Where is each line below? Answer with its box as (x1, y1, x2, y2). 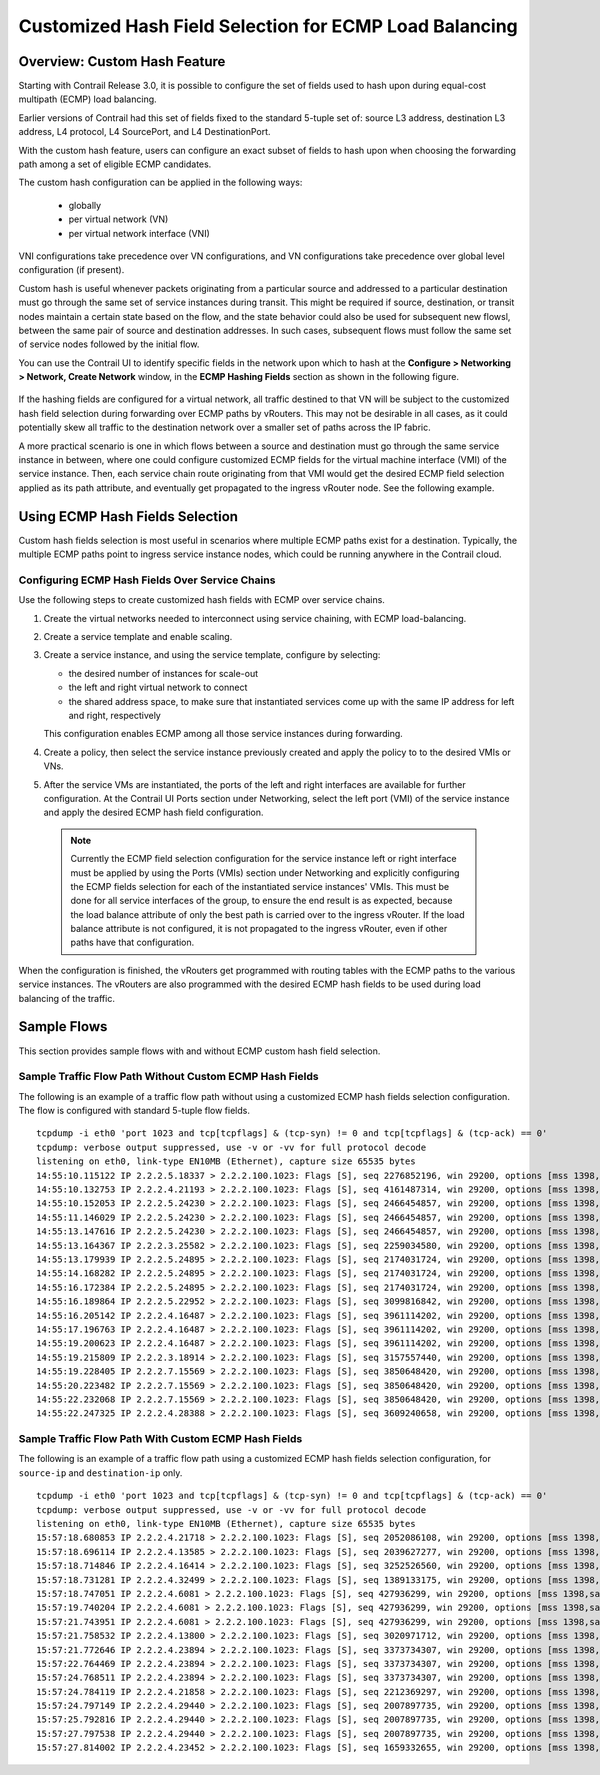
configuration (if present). (18, 264, 125, 276)
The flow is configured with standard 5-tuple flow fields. (18, 1105, 250, 1117)
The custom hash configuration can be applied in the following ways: (18, 176, 303, 189)
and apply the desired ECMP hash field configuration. (43, 806, 264, 819)
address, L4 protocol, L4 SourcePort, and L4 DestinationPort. (18, 126, 271, 138)
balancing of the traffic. (18, 992, 115, 1004)
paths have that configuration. (70, 936, 195, 949)
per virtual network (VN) (68, 213, 169, 225)
